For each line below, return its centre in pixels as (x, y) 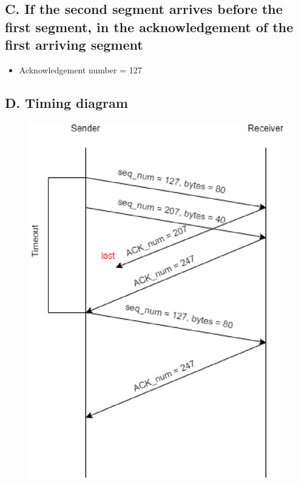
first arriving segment (74, 45)
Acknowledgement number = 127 (80, 69)
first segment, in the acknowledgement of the (149, 26)
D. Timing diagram (66, 102)
